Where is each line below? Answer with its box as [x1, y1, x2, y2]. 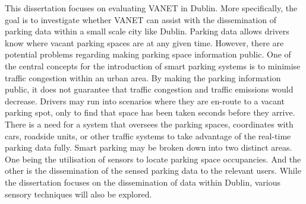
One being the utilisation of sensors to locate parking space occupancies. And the [5, 152, 301, 165]
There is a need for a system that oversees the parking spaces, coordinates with [5, 117, 294, 130]
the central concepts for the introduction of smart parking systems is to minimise [5, 59, 301, 72]
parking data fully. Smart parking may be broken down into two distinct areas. [5, 141, 292, 154]
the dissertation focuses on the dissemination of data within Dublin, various [5, 176, 281, 188]
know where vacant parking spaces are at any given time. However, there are [5, 36, 284, 49]
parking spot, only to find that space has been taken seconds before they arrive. [5, 106, 295, 119]
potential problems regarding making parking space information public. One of [5, 48, 291, 60]
